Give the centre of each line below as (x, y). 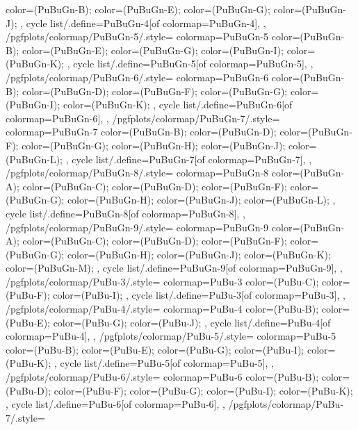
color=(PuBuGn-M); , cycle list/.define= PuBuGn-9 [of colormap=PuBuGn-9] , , (174, 268)
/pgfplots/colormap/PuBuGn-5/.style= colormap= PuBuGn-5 (137, 36)
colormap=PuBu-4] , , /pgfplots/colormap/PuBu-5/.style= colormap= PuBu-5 (171, 336)
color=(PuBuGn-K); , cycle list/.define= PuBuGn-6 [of (178, 105)
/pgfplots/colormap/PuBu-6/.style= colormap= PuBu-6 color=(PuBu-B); (162, 377)
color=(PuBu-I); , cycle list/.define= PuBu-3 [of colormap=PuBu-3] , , (199, 295)
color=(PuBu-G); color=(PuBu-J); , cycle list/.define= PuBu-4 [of (192, 322)
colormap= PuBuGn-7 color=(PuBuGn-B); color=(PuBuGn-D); (141, 132)
